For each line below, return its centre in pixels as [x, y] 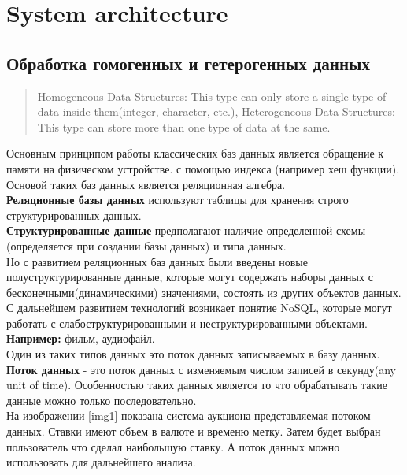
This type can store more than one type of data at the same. [184, 126]
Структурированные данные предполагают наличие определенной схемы [186, 230]
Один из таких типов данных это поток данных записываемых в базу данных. [193, 354]
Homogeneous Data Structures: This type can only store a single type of [212, 96]
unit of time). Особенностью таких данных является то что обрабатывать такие [197, 385]
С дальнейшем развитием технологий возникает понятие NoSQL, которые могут [199, 308]
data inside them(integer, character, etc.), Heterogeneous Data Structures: [216, 111]
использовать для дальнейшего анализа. [101, 462]
